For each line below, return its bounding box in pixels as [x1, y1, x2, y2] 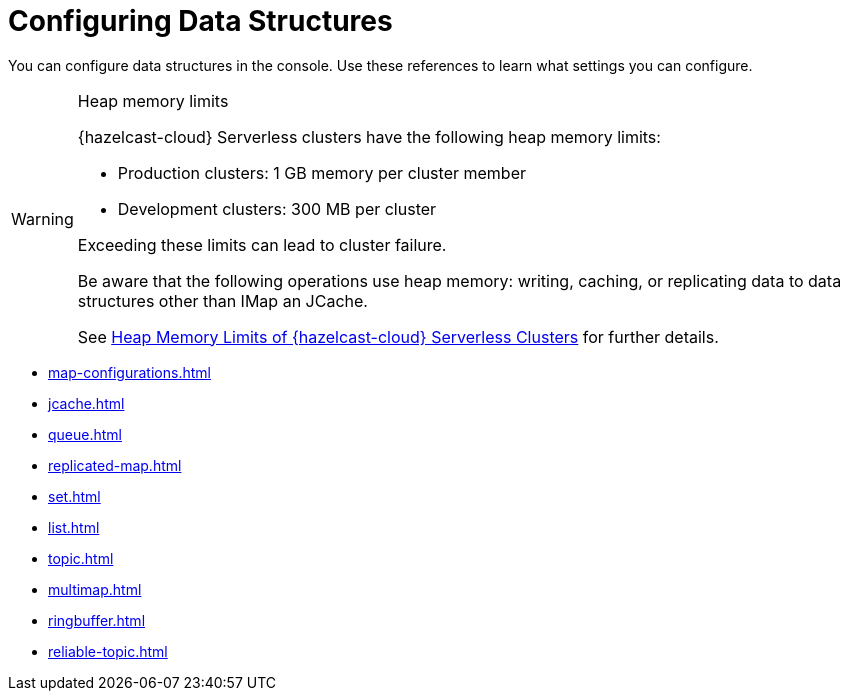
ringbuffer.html [48, 611, 146, 629]
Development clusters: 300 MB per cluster [117, 198, 437, 219]
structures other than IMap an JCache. [77, 290, 368, 311]
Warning [11, 208, 74, 229]
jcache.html [48, 394, 125, 412]
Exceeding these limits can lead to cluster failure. [77, 234, 447, 255]
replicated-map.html [48, 456, 182, 474]
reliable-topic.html [48, 642, 168, 660]
